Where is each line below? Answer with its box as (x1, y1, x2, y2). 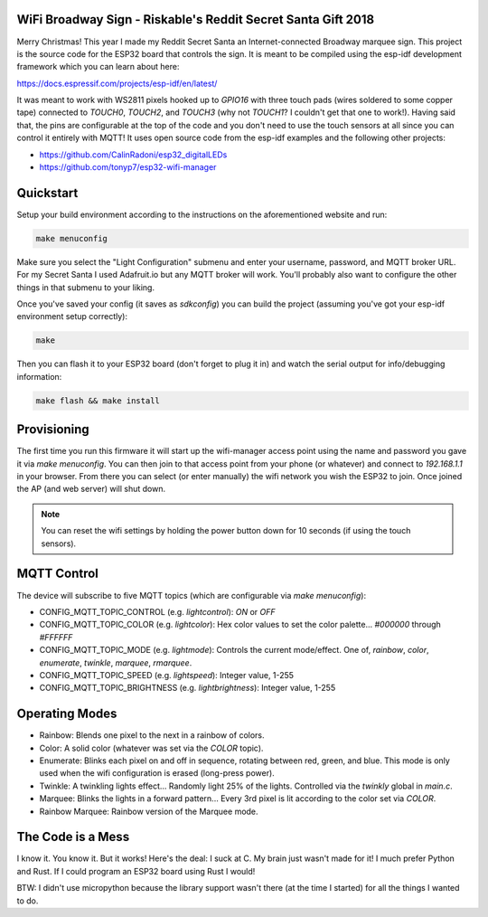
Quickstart (16, 185, 79, 201)
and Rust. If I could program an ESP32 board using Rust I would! (16, 865, 256, 876)
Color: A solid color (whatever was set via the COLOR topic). (39, 742, 264, 753)
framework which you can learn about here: (16, 61, 180, 72)
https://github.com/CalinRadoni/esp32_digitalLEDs (39, 149, 228, 160)
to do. (16, 895, 39, 906)
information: (16, 371, 62, 382)
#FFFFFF (39, 631, 73, 642)
